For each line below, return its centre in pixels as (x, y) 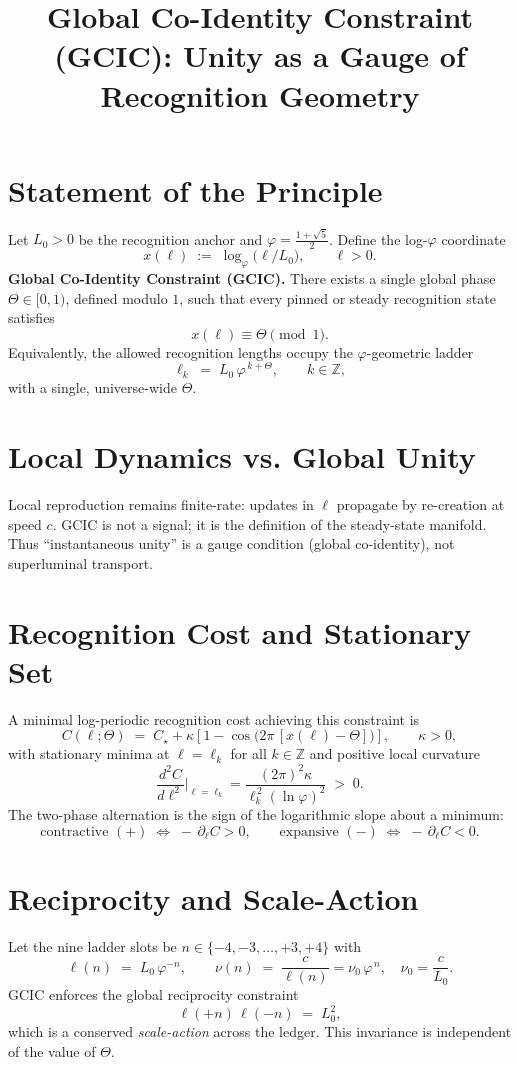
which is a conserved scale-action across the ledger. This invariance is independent (260, 1031)
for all (248, 753)
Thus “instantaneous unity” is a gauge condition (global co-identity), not (231, 543)
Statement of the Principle (195, 189)
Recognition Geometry (260, 94)
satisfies (31, 317)
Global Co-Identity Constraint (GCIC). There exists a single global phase (252, 278)
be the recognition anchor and (170, 238)
